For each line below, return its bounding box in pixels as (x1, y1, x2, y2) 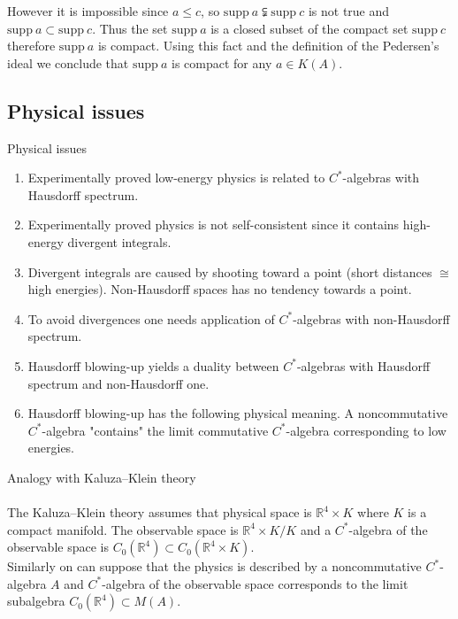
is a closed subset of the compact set (210, 19, 408, 37)
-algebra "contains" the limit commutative (42, 421, 269, 439)
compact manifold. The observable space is (7, 520, 239, 538)
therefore (7, 36, 56, 55)
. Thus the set (92, 19, 168, 37)
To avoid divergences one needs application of (27, 309, 275, 328)
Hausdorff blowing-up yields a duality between (27, 356, 279, 375)
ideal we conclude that (7, 53, 129, 72)
